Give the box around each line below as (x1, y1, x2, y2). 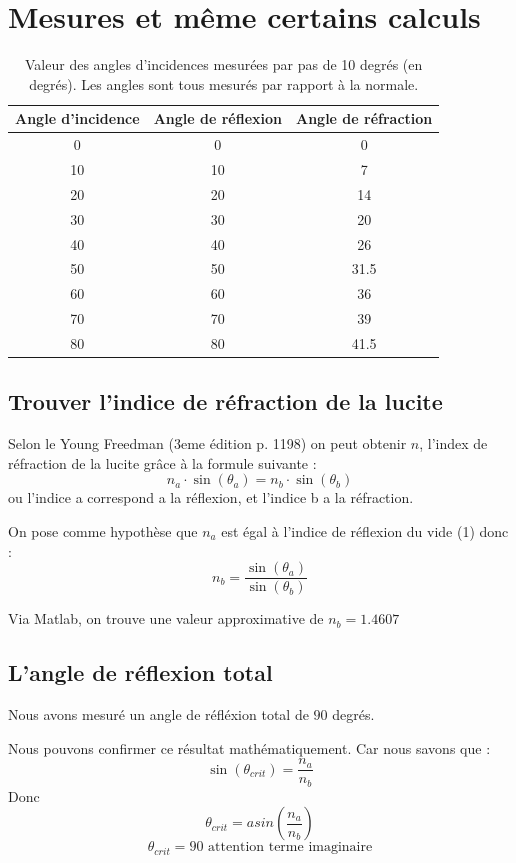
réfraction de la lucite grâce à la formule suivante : (8, 452, 317, 473)
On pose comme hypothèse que (8, 520, 198, 541)
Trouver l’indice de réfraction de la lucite (8, 386, 443, 417)
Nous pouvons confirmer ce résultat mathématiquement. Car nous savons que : (8, 737, 491, 758)
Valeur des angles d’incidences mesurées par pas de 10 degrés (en (25, 54, 423, 75)
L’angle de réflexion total (8, 657, 273, 688)
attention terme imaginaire (208, 840, 373, 855)
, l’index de (419, 433, 488, 454)
